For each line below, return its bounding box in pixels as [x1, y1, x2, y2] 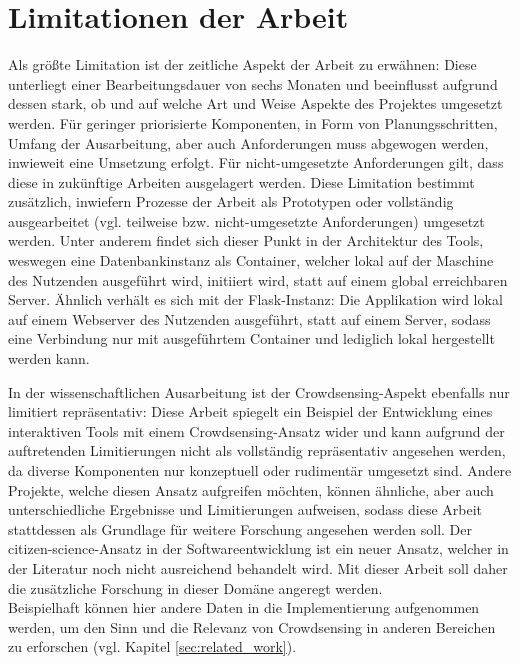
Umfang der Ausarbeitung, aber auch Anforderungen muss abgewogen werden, [8, 132, 489, 153]
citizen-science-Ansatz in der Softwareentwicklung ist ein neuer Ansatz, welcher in [8, 538, 509, 559]
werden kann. [8, 348, 90, 369]
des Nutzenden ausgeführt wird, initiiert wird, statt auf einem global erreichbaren [8, 269, 508, 290]
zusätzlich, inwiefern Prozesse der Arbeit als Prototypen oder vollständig [8, 191, 454, 212]
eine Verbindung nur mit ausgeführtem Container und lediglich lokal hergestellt [8, 328, 495, 349]
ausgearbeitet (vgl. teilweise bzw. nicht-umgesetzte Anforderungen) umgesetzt [8, 210, 485, 231]
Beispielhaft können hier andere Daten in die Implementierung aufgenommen [8, 597, 480, 618]
